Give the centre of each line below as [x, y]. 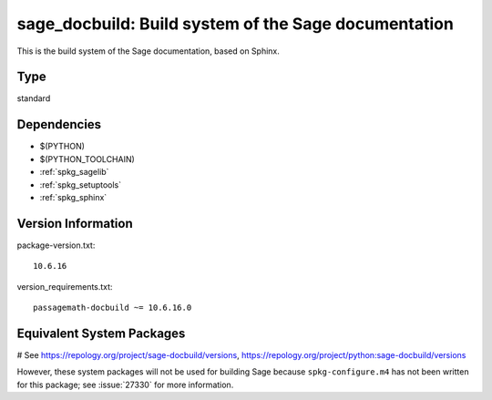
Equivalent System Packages [101, 333]
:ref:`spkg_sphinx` [73, 197]
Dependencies [59, 124]
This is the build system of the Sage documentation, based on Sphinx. [148, 51]
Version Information [75, 223]
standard [34, 98]
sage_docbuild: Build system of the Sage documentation [236, 24]
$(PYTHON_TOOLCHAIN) [87, 159]
